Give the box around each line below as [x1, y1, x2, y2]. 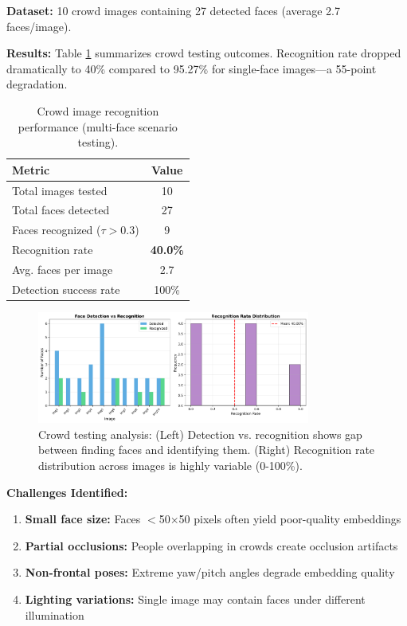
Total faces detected [12, 201, 110, 218]
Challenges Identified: [6, 483, 128, 500]
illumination [25, 606, 84, 623]
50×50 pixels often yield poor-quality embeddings [158, 511, 401, 527]
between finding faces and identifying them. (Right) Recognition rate [38, 441, 375, 458]
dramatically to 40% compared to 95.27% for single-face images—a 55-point [6, 60, 377, 76]
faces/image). [6, 18, 72, 34]
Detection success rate [12, 280, 120, 297]
